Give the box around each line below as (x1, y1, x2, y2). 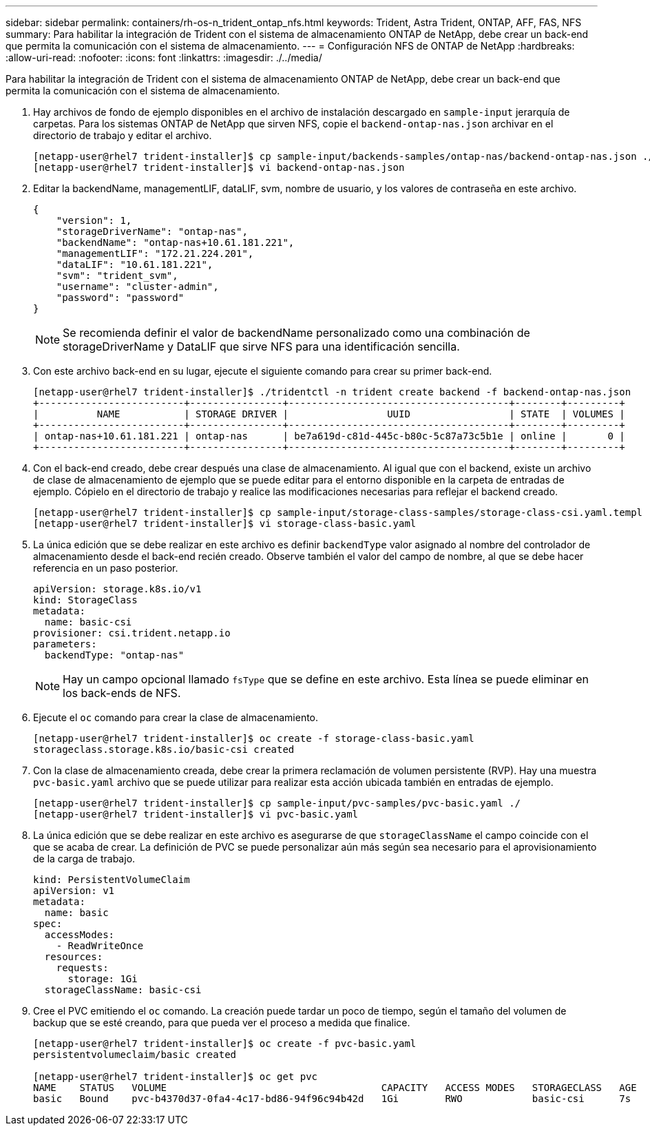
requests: (56, 962, 109, 973)
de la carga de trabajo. (33, 853, 136, 864)
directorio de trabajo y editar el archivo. (33, 129, 212, 141)
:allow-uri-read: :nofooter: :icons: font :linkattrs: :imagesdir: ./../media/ (6, 52, 322, 63)
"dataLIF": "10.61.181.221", (56, 259, 213, 270)
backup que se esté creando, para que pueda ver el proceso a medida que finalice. (33, 1017, 410, 1028)
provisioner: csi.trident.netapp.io (33, 627, 231, 639)
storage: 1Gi (67, 973, 138, 984)
